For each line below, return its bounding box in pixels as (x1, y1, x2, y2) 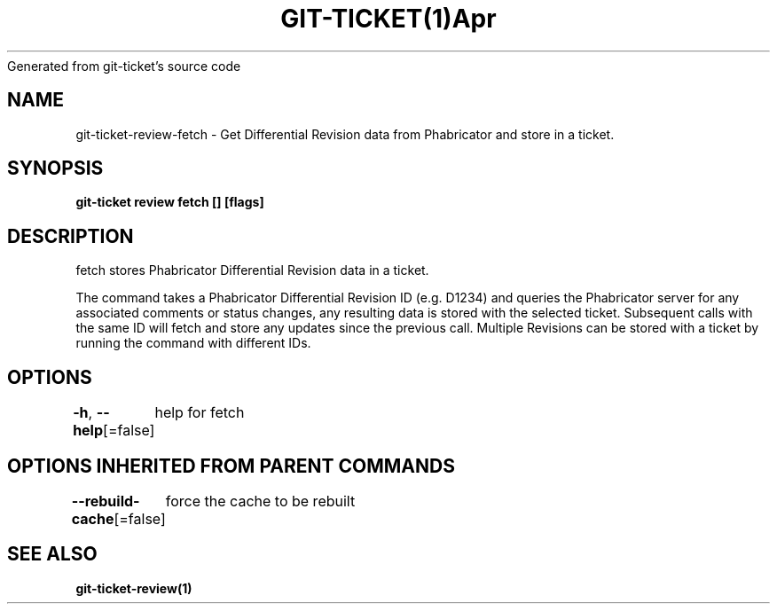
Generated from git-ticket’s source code (7, 58, 241, 74)
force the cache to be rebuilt (165, 491, 356, 510)
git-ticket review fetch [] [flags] (75, 194, 264, 210)
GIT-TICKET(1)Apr (280, 4, 497, 34)
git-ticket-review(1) (75, 580, 192, 596)
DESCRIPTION (7, 224, 134, 247)
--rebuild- (71, 491, 140, 510)
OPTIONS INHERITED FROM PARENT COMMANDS (7, 454, 455, 477)
